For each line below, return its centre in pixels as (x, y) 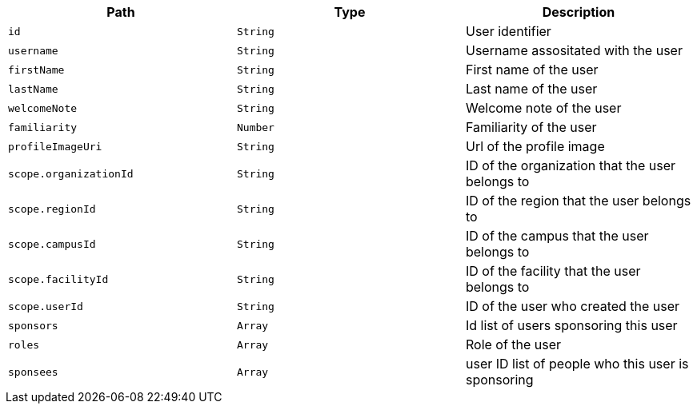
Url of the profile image (535, 146)
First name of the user (532, 70)
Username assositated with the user (574, 50)
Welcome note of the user (543, 108)
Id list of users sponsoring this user (571, 325)
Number (255, 127)
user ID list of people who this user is (577, 364)
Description (579, 12)
